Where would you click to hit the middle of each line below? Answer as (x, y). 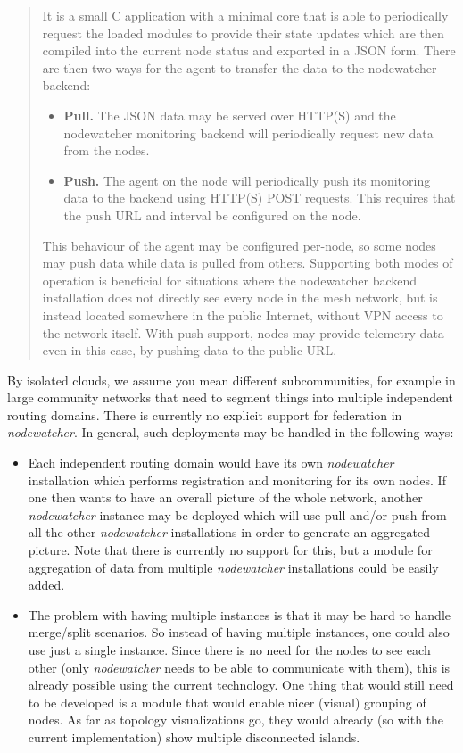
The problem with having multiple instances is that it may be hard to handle (240, 614)
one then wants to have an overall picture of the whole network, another (225, 497)
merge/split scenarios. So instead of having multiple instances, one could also (239, 632)
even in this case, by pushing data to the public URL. (190, 350)
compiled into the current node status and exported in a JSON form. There (249, 50)
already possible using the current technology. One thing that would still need (241, 685)
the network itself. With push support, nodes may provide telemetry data (243, 332)
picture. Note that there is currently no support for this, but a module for (230, 550)
